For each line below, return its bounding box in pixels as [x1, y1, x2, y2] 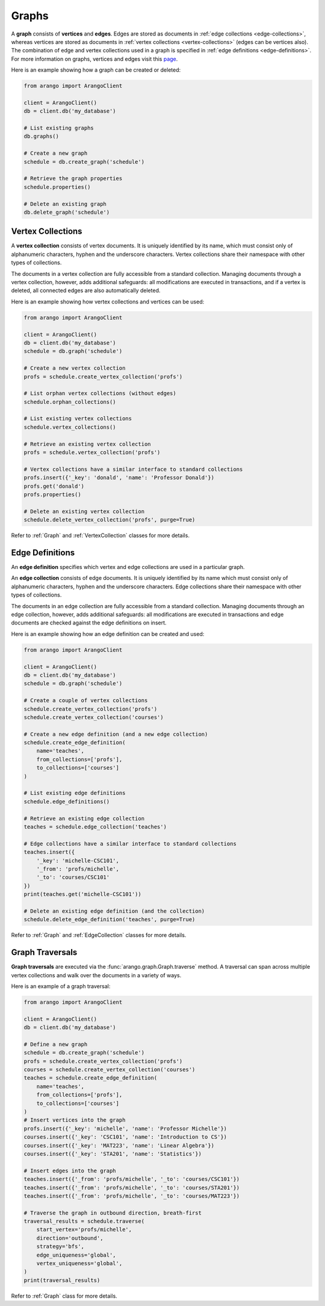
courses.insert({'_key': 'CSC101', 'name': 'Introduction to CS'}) [23, 1134, 227, 1140]
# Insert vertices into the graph [23, 1117, 126, 1124]
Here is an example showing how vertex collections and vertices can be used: [11, 298, 205, 305]
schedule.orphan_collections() [23, 398, 117, 405]
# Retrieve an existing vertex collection [23, 440, 151, 447]
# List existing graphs [23, 125, 94, 132]
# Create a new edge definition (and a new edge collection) [23, 730, 208, 738]
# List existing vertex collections [23, 415, 132, 422]
